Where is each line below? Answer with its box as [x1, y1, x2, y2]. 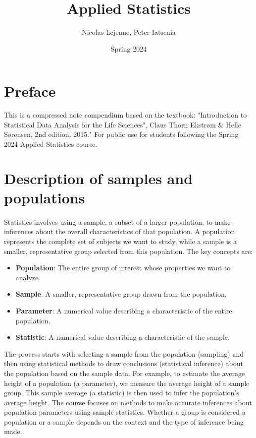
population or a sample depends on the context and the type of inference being [4, 416, 244, 427]
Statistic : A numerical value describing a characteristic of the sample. [15, 332, 230, 342]
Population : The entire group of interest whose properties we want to [15, 262, 231, 273]
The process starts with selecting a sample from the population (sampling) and [4, 348, 244, 359]
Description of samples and [4, 168, 193, 188]
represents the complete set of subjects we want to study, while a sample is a [4, 236, 237, 246]
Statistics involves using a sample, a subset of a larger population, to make [4, 216, 231, 227]
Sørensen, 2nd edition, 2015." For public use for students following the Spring [4, 129, 239, 139]
